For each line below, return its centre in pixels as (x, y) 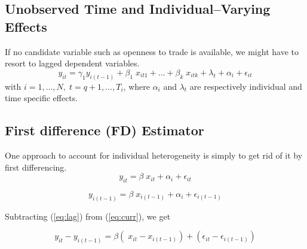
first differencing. (36, 167)
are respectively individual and (246, 86)
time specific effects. (42, 98)
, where (136, 86)
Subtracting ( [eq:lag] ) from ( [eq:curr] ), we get (88, 216)
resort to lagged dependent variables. (72, 63)
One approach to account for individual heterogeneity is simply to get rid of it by (154, 155)
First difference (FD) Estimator (105, 130)
